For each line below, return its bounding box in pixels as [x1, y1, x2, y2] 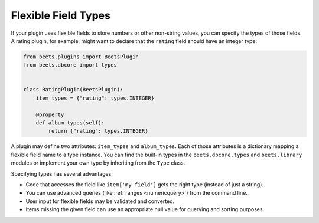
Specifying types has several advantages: [11, 170, 113, 177]
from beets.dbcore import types [23, 62, 118, 68]
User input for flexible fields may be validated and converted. [25, 198, 175, 205]
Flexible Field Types [11, 9, 110, 22]
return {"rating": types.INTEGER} [48, 127, 148, 135]
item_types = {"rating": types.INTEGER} [35, 94, 155, 101]
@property [35, 111, 64, 118]
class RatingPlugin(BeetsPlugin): [23, 86, 123, 93]
